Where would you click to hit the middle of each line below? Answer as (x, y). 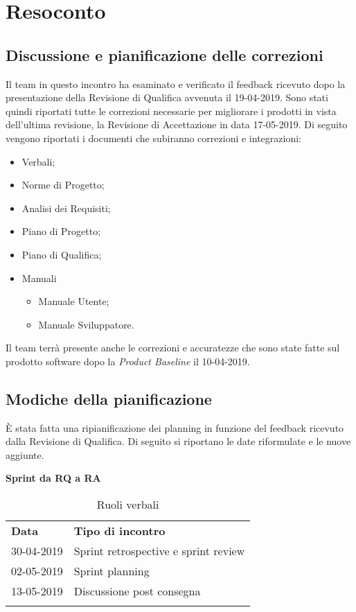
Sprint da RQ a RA (53, 478)
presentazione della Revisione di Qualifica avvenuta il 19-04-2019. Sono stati (167, 97)
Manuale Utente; (74, 301)
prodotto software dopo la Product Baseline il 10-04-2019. (128, 361)
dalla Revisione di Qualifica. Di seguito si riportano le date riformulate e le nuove (178, 441)
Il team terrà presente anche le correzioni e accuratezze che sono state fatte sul (173, 348)
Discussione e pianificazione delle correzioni (164, 54)
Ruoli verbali (128, 505)
